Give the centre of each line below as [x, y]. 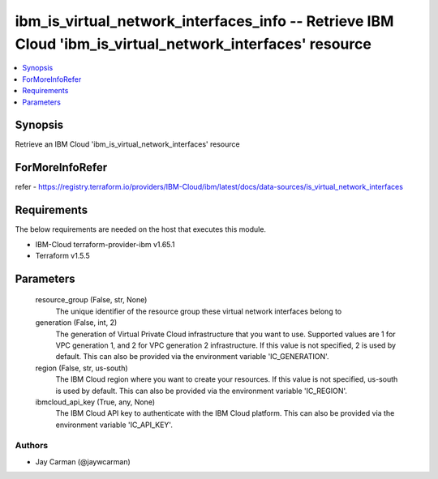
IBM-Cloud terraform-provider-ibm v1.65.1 [105, 244]
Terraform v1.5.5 [63, 256]
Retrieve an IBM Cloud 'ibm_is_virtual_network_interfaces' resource [127, 144]
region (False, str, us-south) [82, 368]
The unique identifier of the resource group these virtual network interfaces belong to [199, 311]
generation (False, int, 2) [76, 323]
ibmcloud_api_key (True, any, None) [95, 402]
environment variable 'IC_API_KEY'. [114, 425]
